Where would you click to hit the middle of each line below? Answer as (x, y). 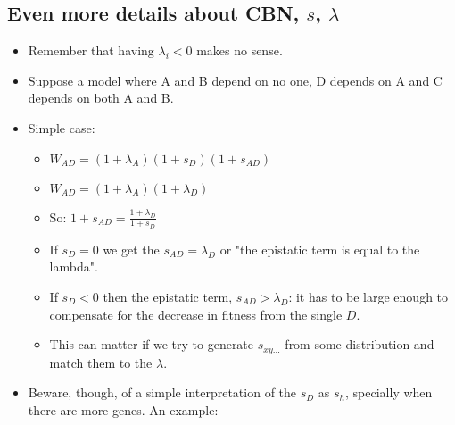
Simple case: (62, 127)
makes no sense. (240, 50)
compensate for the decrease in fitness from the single (196, 314)
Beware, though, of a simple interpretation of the (162, 392)
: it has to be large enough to (368, 296)
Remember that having (91, 50)
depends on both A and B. (101, 98)
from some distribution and (360, 344)
